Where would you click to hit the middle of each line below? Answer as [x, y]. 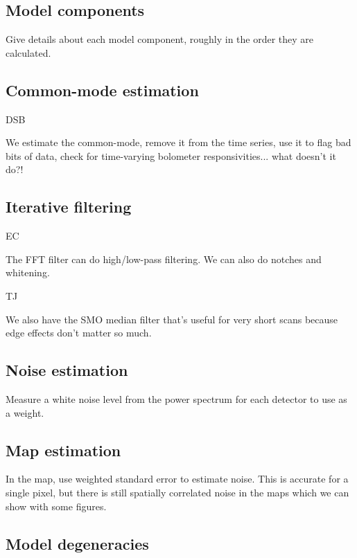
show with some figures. [56, 506]
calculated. [28, 52]
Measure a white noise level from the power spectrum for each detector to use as [176, 398]
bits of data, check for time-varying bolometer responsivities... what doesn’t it [171, 155]
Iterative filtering [69, 207]
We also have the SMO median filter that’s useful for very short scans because [172, 319]
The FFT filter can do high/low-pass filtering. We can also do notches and [164, 259]
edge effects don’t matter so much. [79, 333]
